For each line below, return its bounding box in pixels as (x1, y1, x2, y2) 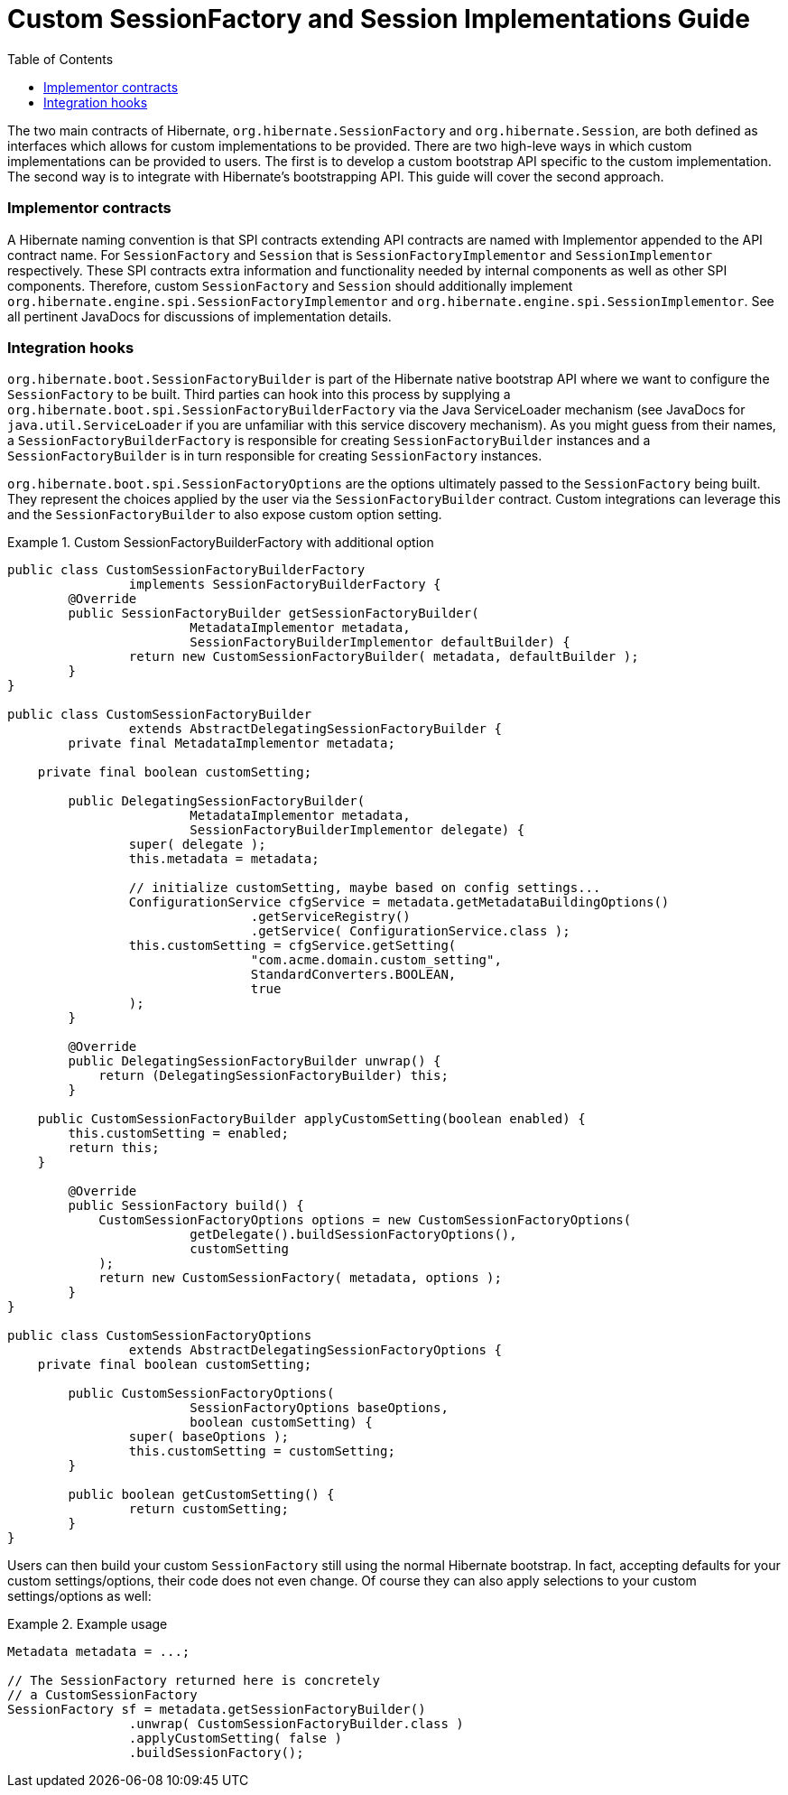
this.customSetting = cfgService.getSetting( (128, 938, 457, 953)
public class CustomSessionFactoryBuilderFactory (7, 563, 366, 578)
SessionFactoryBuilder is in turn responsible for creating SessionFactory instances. (7, 448, 542, 464)
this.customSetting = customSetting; (128, 1444, 395, 1459)
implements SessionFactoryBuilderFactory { (128, 577, 441, 592)
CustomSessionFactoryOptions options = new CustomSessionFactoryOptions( (98, 1213, 632, 1228)
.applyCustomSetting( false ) (128, 1731, 342, 1746)
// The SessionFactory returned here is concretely (7, 1673, 381, 1688)
